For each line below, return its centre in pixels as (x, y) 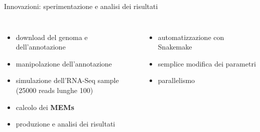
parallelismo (176, 80)
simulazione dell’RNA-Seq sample (67, 80)
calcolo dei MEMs (45, 107)
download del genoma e (52, 37)
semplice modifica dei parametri (207, 63)
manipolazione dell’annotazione (64, 63)
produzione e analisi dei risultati (66, 124)
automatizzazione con (191, 37)
